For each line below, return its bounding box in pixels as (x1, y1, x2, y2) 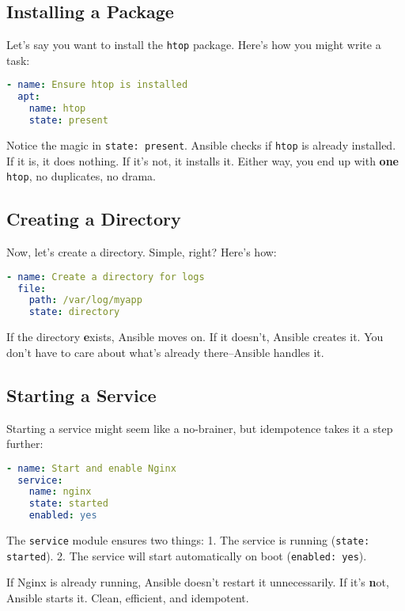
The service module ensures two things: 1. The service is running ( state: (6, 532, 370, 548)
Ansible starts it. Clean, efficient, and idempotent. (6, 590, 249, 606)
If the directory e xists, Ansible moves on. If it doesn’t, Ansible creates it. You (6, 328, 384, 345)
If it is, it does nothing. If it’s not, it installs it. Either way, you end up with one (6, 152, 399, 169)
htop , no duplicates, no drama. (6, 168, 156, 184)
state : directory (28, 306, 120, 318)
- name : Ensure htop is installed (6, 79, 188, 91)
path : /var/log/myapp (28, 294, 142, 306)
